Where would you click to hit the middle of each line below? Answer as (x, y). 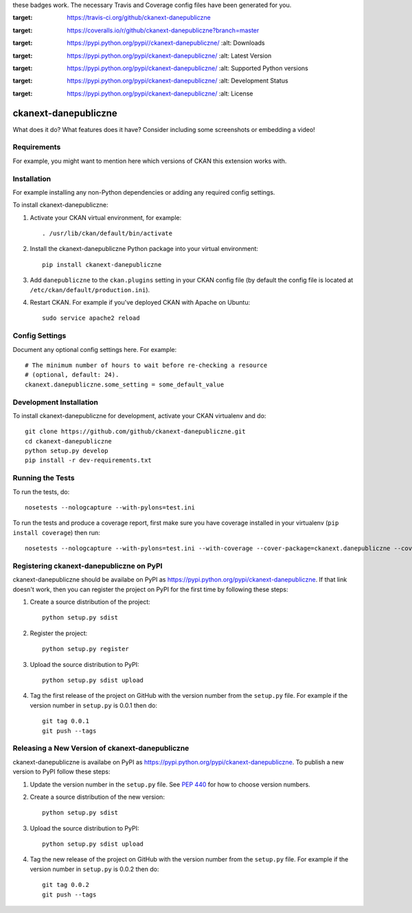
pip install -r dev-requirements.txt (89, 460)
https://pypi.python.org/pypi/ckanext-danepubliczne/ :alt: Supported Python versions (187, 68)
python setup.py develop (67, 451)
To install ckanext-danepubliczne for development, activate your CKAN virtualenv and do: (139, 415)
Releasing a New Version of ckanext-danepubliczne (101, 748)
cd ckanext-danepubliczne (69, 441)
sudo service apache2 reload (91, 318)
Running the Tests (44, 478)
